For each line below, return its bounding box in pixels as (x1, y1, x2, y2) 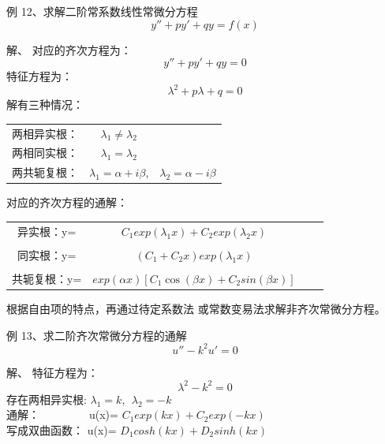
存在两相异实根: (6, 390, 87, 407)
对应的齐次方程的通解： (6, 194, 128, 211)
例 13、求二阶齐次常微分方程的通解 (6, 326, 187, 343)
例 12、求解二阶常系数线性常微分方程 (6, 3, 198, 19)
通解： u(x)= (6, 406, 118, 423)
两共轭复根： (12, 164, 78, 181)
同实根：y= (17, 246, 77, 263)
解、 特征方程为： (6, 364, 99, 380)
